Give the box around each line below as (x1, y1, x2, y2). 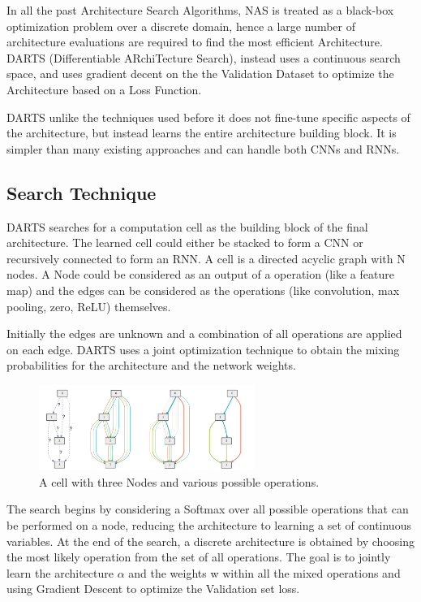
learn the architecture (6, 564, 114, 581)
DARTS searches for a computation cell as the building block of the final (6, 218, 368, 235)
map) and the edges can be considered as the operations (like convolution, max (6, 281, 400, 298)
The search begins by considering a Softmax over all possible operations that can (6, 500, 409, 518)
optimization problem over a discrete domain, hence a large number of (6, 17, 355, 34)
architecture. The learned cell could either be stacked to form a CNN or (6, 234, 363, 251)
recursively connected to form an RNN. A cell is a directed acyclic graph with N (6, 249, 406, 266)
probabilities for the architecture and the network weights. (6, 357, 296, 374)
